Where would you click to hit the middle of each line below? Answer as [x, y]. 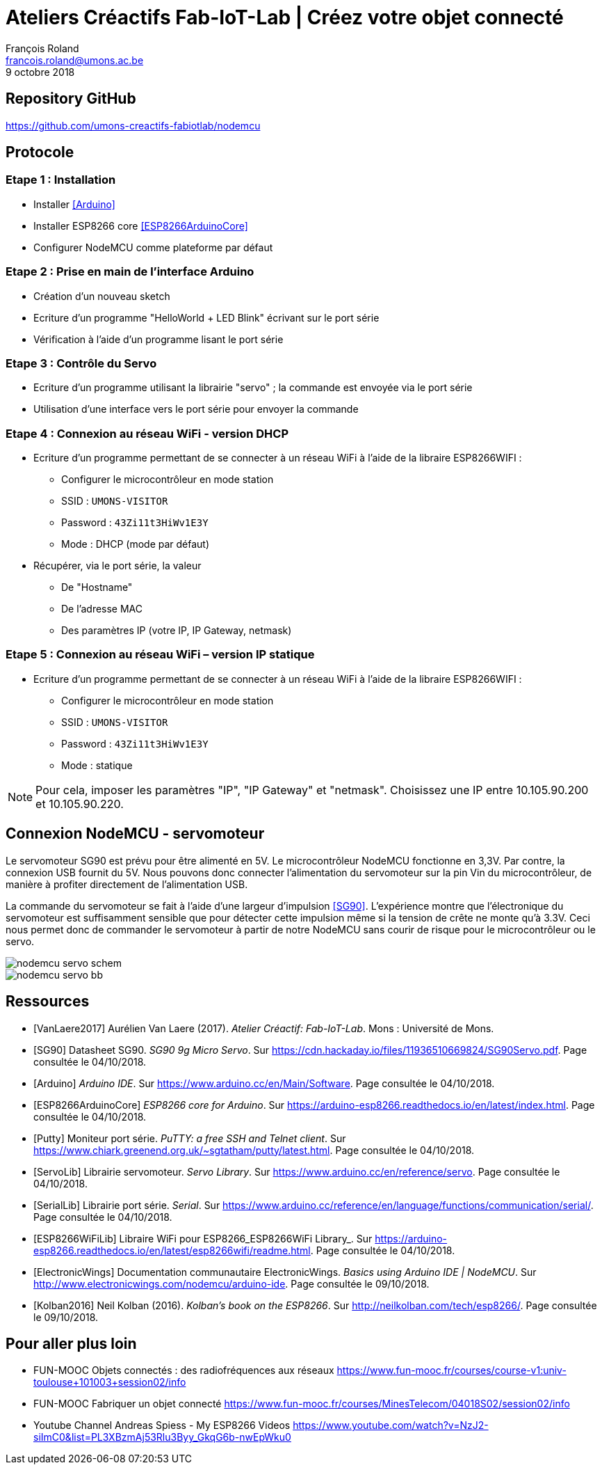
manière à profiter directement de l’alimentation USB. [127, 884]
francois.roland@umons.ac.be [75, 60]
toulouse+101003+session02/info [110, 1382]
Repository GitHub [71, 99]
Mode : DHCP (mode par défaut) [136, 544]
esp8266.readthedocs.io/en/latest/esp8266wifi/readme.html [172, 1250]
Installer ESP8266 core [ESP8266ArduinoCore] [141, 226]
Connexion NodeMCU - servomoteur [135, 834]
